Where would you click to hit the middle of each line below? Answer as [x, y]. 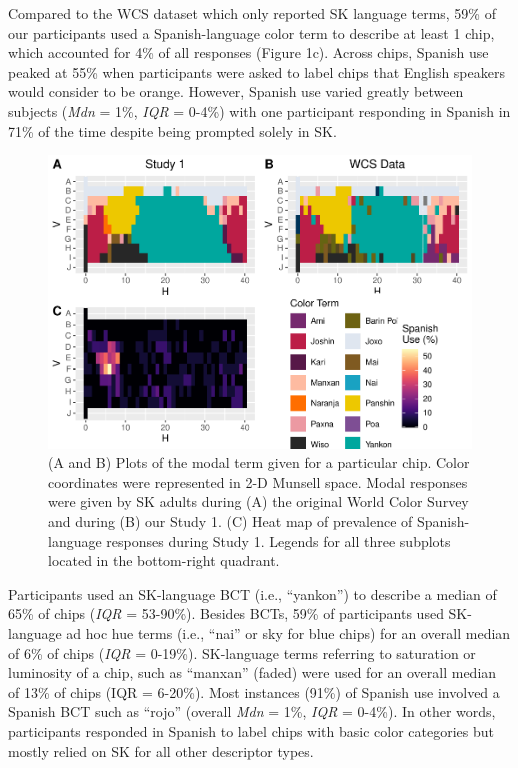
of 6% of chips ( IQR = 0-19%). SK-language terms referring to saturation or [242, 652]
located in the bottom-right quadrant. [164, 560]
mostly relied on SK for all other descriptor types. [161, 750]
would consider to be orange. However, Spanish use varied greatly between [236, 91]
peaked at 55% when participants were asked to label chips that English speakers [256, 71]
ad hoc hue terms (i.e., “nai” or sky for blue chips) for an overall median [288, 633]
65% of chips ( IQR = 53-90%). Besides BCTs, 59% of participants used [226, 613]
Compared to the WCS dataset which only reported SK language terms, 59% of [252, 13]
